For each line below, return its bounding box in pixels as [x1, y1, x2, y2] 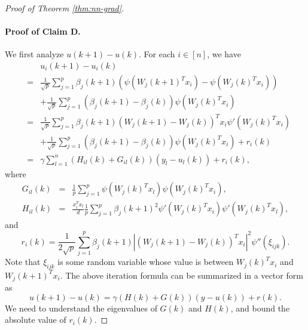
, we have [207, 48, 241, 60]
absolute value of [5, 313, 66, 326]
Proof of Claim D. [5, 25, 81, 38]
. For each [138, 48, 175, 60]
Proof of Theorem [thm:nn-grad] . [5, 2, 124, 14]
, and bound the [230, 301, 290, 314]
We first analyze [5, 48, 64, 60]
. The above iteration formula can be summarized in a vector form [60, 269, 303, 281]
